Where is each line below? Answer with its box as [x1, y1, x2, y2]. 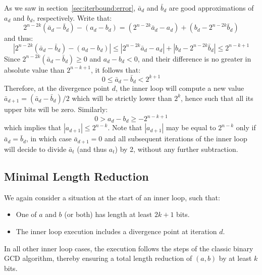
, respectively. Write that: [33, 12, 112, 23]
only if [236, 122, 256, 133]
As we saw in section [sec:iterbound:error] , [4, 3, 136, 13]
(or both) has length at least [64, 209, 152, 219]
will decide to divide [4, 143, 67, 154]
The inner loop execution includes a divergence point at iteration [16, 226, 217, 236]
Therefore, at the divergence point [4, 83, 110, 93]
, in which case [26, 133, 72, 144]
